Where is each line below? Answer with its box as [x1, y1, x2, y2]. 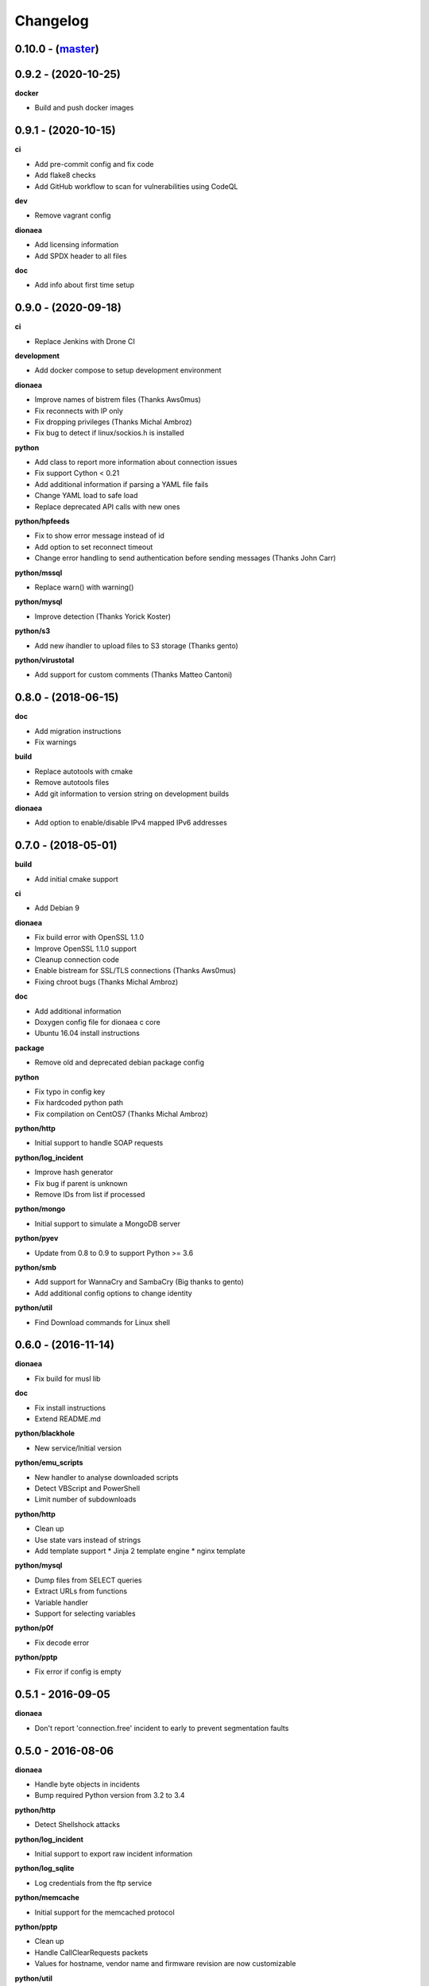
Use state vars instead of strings [34, 1535, 141, 1544]
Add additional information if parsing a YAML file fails [34, 479, 209, 489]
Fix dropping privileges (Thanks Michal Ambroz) [34, 417, 192, 427]
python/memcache [14, 1893, 79, 1903]
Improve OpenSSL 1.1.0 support [34, 944, 137, 953]
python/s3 [14, 626, 51, 636]
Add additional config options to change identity [34, 1288, 192, 1298]
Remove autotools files [34, 778, 110, 787]
